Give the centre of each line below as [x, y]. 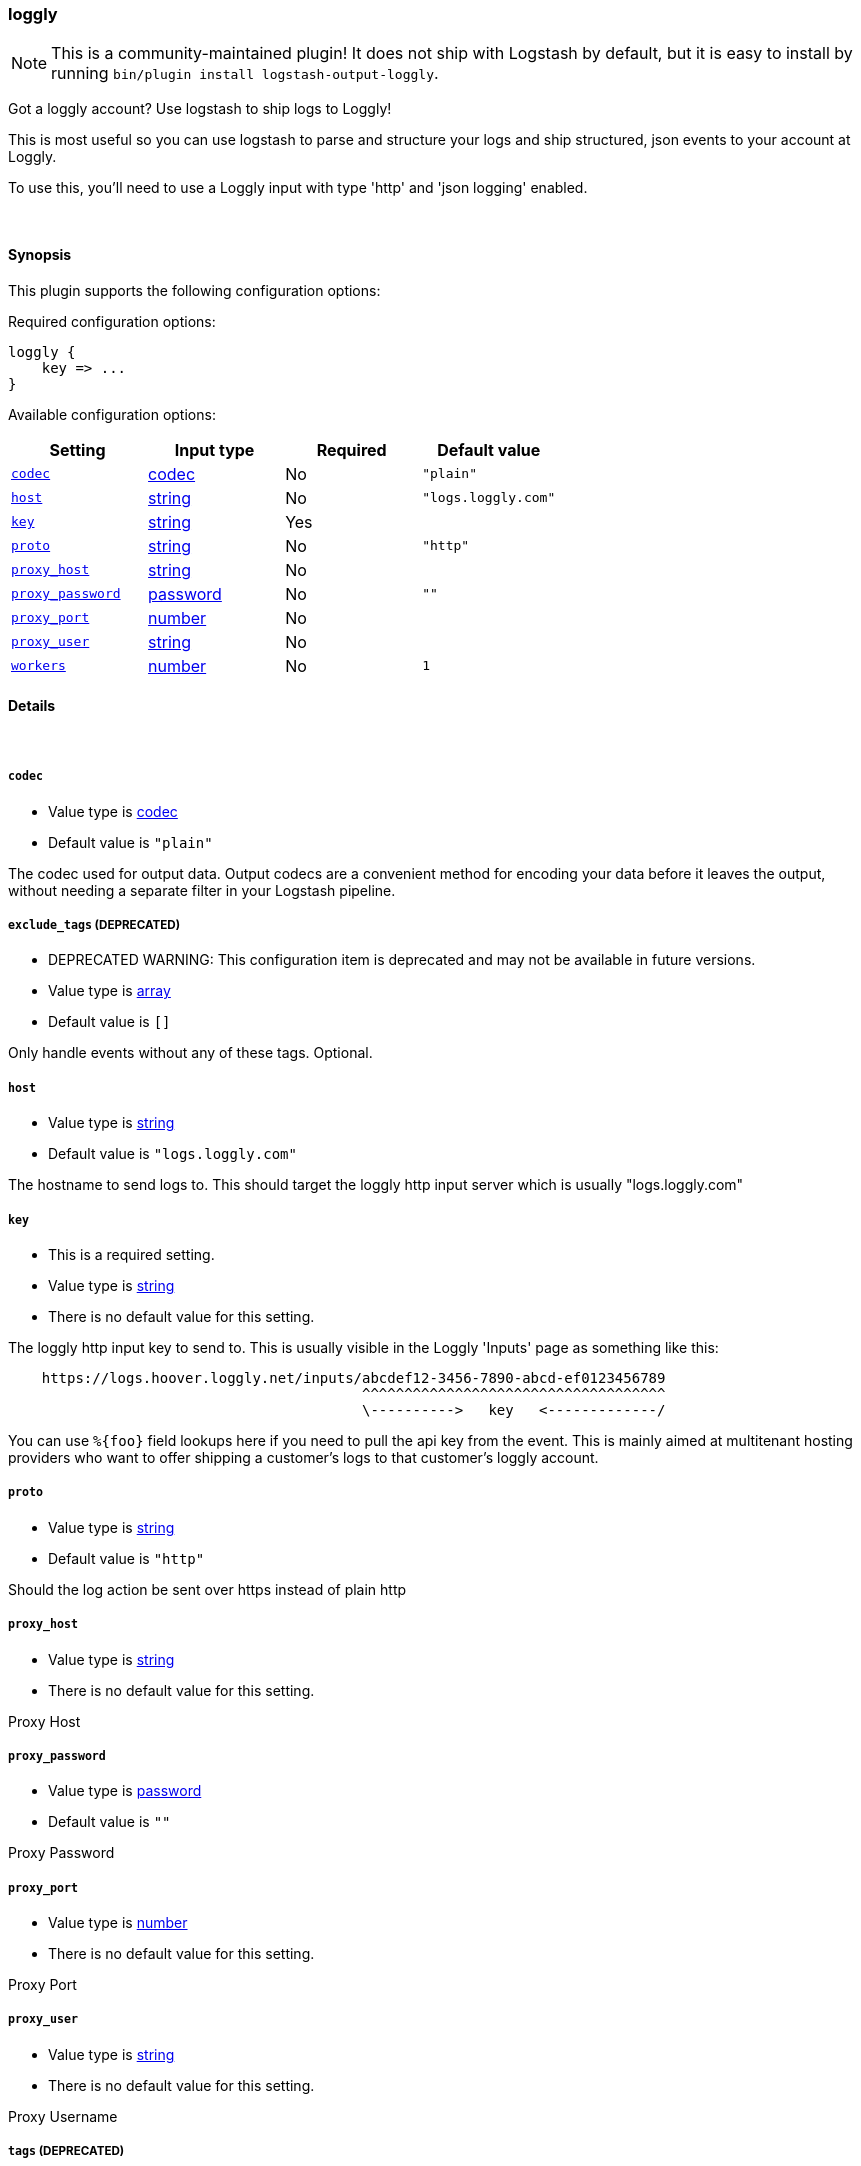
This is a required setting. [131, 1254]
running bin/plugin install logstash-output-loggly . [245, 73]
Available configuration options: [112, 414]
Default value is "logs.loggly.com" [172, 1154]
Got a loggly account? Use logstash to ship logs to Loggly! [200, 109]
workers [38, 666]
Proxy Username [63, 2116]
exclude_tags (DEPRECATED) [94, 924]
